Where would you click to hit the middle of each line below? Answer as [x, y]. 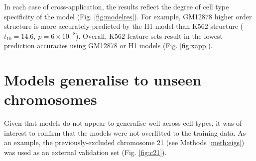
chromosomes [51, 99]
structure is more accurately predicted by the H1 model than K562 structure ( [124, 26]
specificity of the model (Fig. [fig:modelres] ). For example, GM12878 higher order [128, 16]
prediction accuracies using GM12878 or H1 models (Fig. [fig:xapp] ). [108, 45]
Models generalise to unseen [103, 80]
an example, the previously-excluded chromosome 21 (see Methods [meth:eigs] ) [124, 142]
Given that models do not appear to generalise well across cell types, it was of [123, 123]
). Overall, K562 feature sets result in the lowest [149, 36]
